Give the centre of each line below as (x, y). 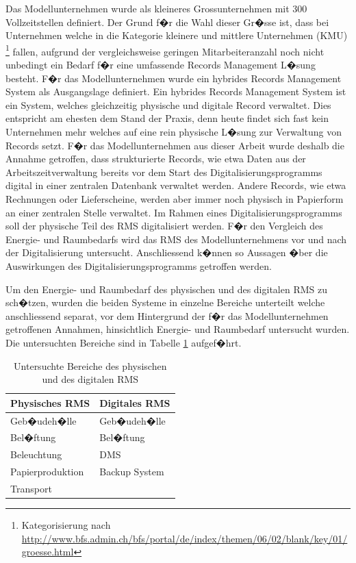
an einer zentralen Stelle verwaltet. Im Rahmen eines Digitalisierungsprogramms (174, 212)
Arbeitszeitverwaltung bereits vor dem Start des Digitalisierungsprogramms (164, 172)
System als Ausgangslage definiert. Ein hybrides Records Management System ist (176, 91)
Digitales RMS (135, 402)
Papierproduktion (47, 472)
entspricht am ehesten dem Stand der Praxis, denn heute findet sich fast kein (167, 118)
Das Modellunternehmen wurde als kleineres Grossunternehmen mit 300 (156, 8)
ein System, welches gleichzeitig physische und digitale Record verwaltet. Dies (168, 104)
